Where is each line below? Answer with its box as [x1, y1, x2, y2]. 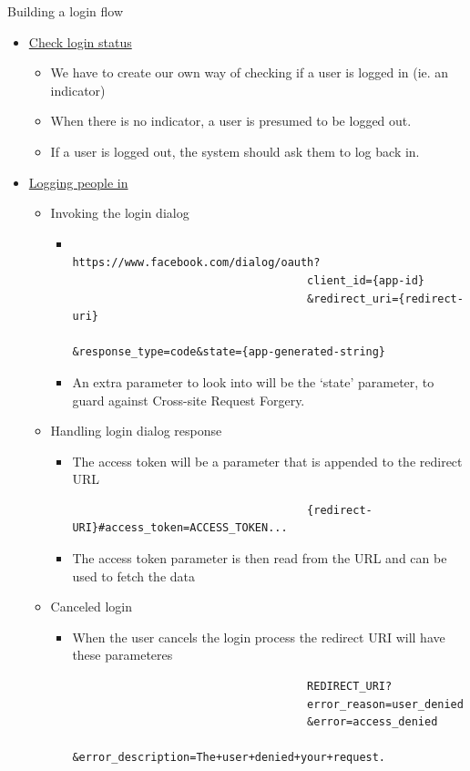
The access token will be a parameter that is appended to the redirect [72, 451, 463, 470]
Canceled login [50, 597, 133, 616]
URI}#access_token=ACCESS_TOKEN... [72, 521, 288, 535]
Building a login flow [7, 2, 123, 20]
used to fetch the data [72, 566, 196, 585]
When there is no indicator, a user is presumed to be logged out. [50, 111, 412, 130]
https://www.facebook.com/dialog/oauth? [72, 256, 321, 270]
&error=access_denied [307, 715, 438, 729]
